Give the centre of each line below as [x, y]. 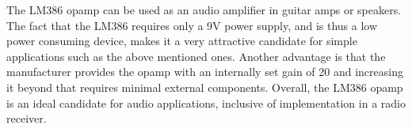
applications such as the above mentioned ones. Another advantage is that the [196, 56]
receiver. [27, 118]
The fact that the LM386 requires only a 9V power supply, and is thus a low [192, 25]
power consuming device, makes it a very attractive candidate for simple [182, 41]
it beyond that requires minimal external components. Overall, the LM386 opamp [205, 87]
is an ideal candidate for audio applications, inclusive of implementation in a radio [206, 102]
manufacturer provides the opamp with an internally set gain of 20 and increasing [205, 72]
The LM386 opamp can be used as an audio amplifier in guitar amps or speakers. [204, 9]
